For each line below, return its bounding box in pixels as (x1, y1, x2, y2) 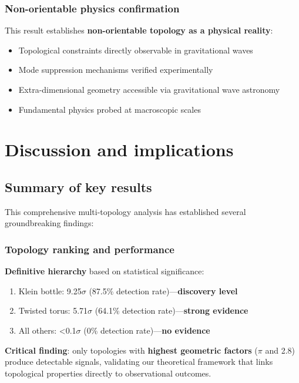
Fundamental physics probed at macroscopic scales (18, 103, 201, 115)
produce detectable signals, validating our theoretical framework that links (5, 355, 273, 368)
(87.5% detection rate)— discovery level (89, 284, 238, 297)
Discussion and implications (5, 137, 234, 162)
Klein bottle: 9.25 (18, 284, 82, 297)
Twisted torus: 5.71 (18, 304, 88, 317)
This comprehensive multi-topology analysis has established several (5, 205, 246, 217)
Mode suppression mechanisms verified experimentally (18, 63, 213, 76)
